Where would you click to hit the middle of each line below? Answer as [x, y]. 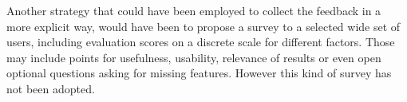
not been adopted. [51, 88]
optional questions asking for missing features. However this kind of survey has [199, 73]
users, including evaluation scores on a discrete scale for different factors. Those [201, 42]
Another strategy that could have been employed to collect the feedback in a [194, 10]
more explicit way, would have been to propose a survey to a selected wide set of [203, 26]
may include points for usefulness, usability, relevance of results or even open [194, 57]
